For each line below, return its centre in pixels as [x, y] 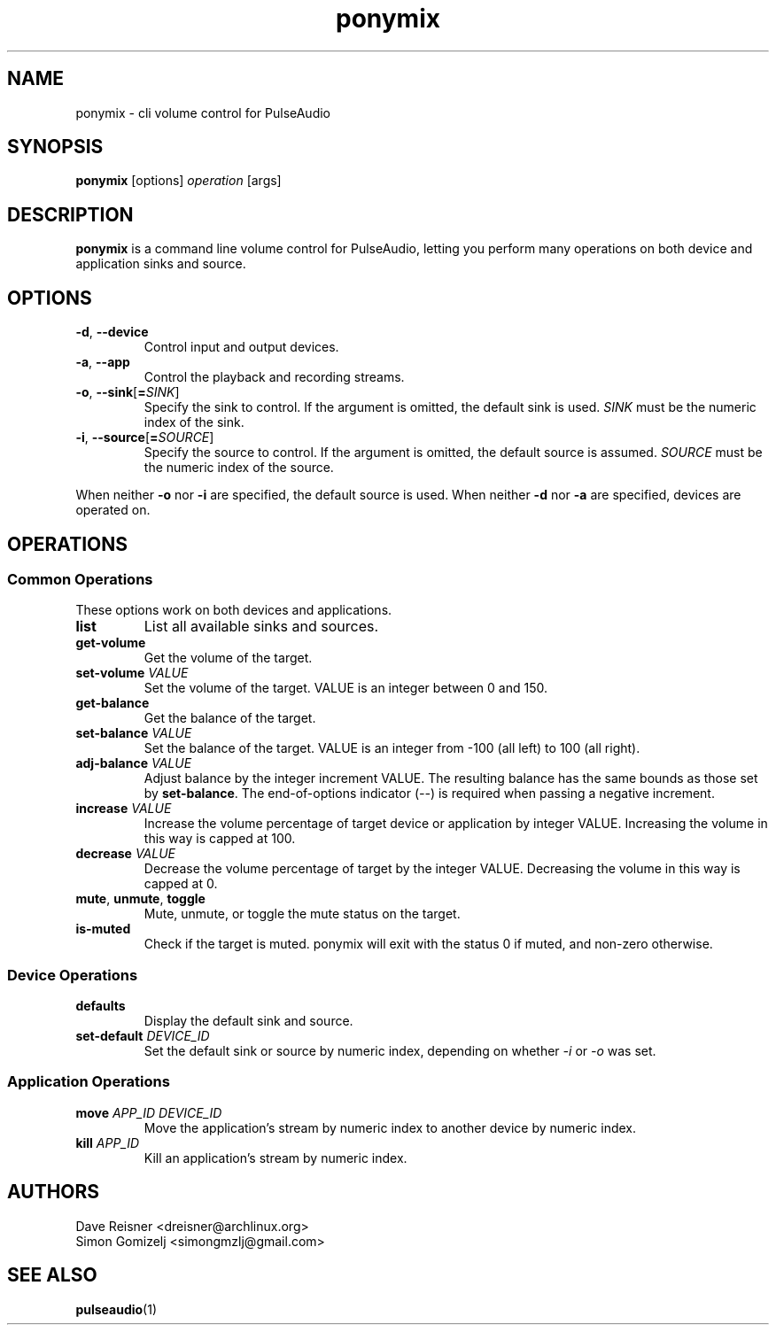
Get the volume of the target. [228, 658]
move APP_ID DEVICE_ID [149, 1112]
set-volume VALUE [132, 673]
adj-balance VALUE [134, 763]
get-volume [111, 643]
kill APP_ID [108, 1142]
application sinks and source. [161, 264]
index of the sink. [194, 422]
